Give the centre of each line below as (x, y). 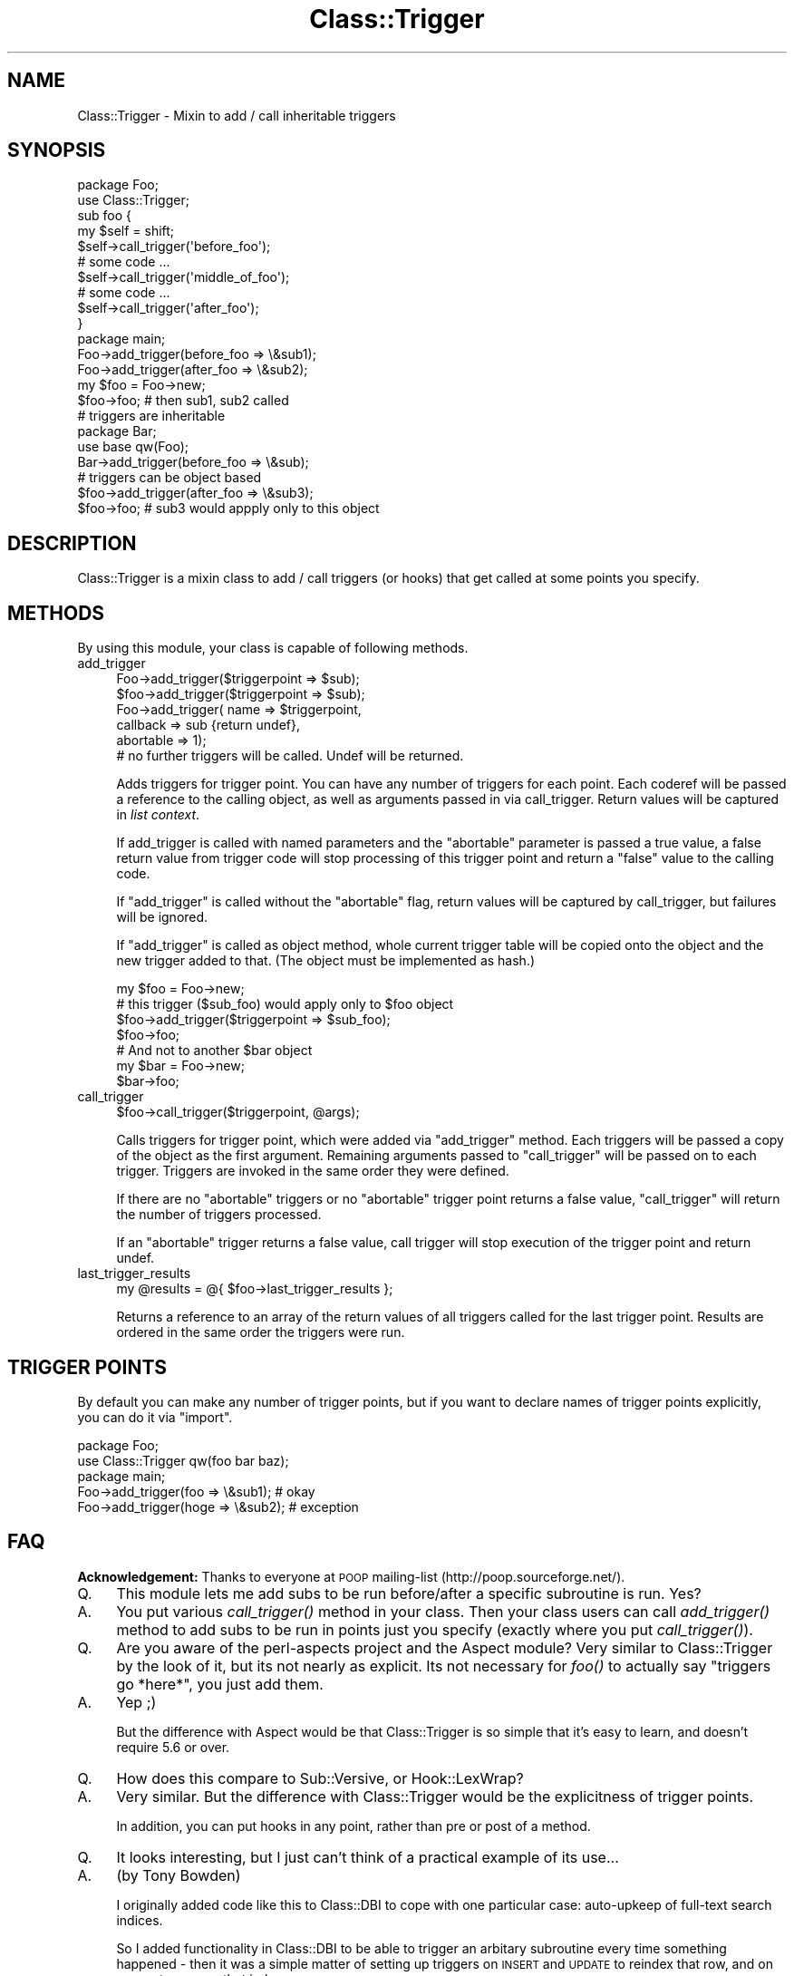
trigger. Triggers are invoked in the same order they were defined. (313, 1171)
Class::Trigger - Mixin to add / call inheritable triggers (237, 115)
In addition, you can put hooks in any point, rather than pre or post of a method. (353, 1826)
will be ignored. (162, 917)
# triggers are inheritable (151, 416)
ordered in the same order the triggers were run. (261, 1332)
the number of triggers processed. (219, 1215)
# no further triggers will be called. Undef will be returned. (290, 756)
